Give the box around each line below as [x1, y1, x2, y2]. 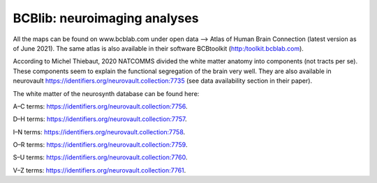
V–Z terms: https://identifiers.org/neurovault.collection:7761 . [13, 166, 186, 174]
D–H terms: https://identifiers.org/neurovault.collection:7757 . [13, 115, 188, 123]
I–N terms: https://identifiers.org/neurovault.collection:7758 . [13, 127, 186, 136]
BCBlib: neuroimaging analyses [13, 10, 199, 26]
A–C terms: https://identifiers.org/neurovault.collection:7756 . [13, 102, 188, 111]
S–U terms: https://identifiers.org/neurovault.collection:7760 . [13, 153, 188, 161]
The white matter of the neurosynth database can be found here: [13, 89, 200, 97]
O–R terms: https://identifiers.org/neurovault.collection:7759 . [13, 141, 188, 149]
